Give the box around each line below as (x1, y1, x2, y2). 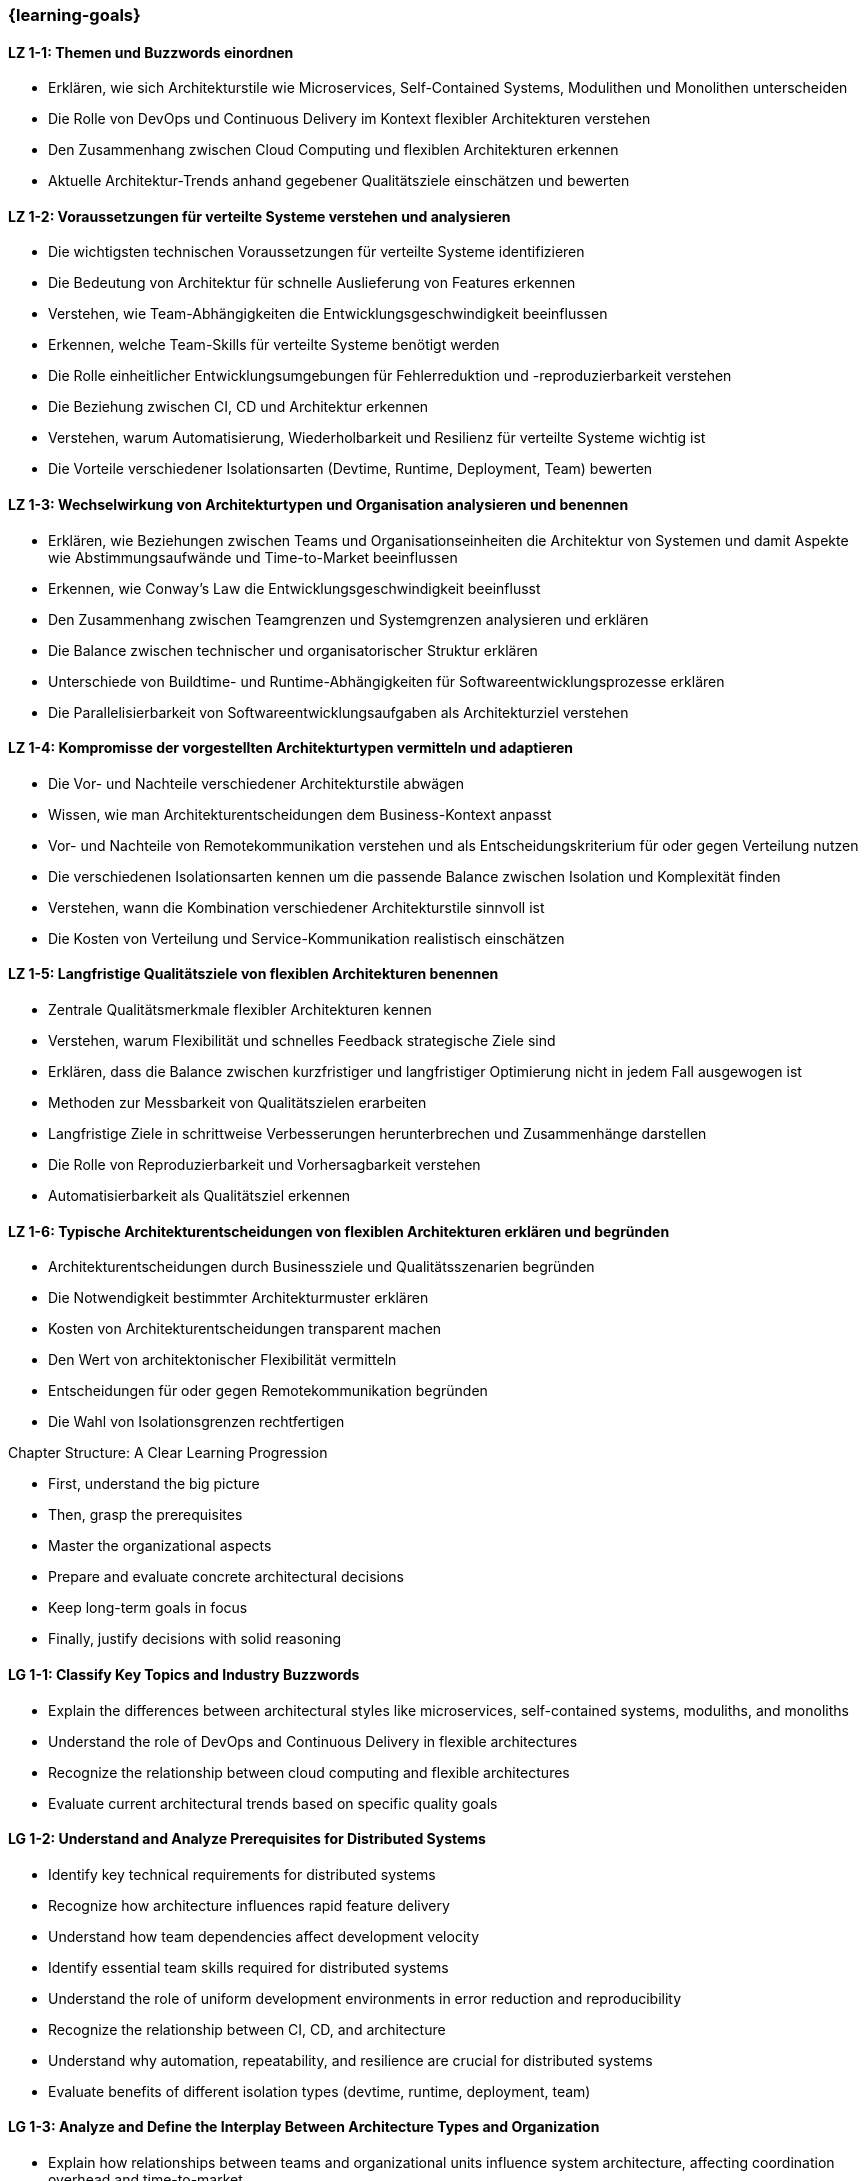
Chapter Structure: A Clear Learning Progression (8, 1444, 328, 1462)
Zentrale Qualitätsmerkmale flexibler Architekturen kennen (48, 1001, 432, 1019)
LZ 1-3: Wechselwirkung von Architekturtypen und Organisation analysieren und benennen (8, 496, 629, 514)
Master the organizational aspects (48, 1537, 272, 1555)
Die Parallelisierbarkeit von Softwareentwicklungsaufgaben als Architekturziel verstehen (48, 703, 629, 721)
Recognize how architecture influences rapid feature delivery (48, 1896, 450, 1914)
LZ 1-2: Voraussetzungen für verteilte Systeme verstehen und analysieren (8, 207, 511, 225)
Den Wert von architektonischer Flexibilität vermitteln (48, 1351, 397, 1369)
